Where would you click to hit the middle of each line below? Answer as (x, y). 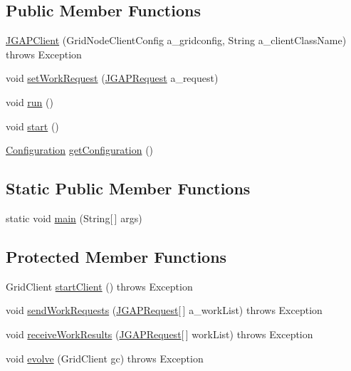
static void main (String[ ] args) (74, 218)
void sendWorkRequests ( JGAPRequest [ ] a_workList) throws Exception (164, 310)
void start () (32, 126)
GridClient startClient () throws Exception (99, 286)
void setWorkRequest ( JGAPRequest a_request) (112, 78)
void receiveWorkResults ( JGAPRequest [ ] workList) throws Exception (159, 334)
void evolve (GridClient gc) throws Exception (105, 358)
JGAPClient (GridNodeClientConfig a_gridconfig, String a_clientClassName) (176, 40)
